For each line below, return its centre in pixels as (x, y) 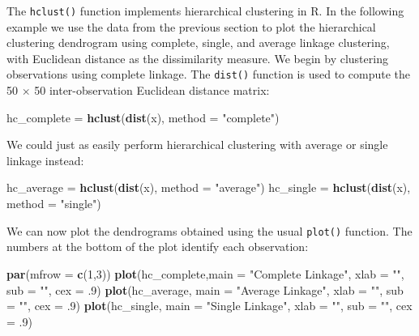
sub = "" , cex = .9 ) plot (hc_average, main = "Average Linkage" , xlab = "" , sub (205, 289)
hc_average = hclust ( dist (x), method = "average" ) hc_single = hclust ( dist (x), (209, 187)
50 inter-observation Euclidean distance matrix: (152, 90)
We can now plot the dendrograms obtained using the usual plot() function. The (209, 230)
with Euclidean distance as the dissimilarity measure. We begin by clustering (197, 58)
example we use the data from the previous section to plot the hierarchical (191, 26)
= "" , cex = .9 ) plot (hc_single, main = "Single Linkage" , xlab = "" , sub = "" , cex (209, 306)
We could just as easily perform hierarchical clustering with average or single (197, 145)
